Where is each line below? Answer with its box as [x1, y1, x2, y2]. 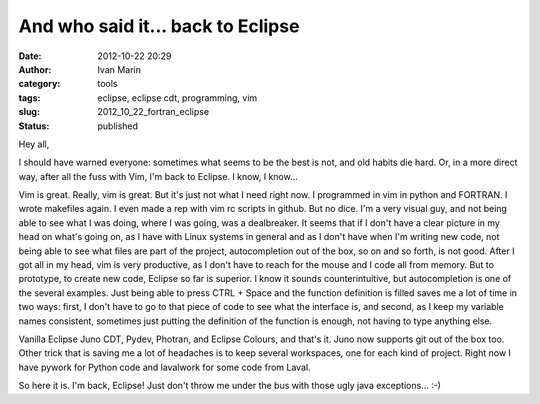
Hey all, [18, 138, 50, 150]
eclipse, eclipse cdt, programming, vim [97, 91, 258, 104]
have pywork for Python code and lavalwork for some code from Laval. [18, 361, 311, 373]
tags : [18, 91, 41, 104]
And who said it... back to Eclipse [18, 15, 300, 37]
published [97, 120, 139, 132]
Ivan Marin [97, 63, 142, 75]
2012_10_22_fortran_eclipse [97, 106, 210, 118]
